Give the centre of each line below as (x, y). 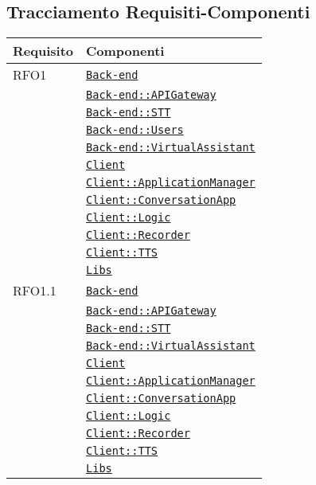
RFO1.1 (35, 291)
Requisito (43, 51)
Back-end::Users (135, 130)
